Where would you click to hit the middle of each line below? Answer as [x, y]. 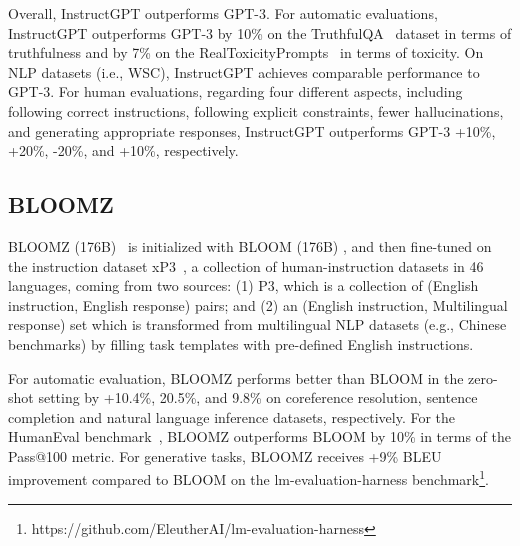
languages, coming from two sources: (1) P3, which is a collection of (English [243, 285]
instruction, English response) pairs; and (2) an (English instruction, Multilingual [258, 304]
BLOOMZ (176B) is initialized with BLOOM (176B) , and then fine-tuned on [250, 245]
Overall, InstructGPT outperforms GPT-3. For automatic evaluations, [223, 13]
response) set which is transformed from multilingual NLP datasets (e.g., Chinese [257, 324]
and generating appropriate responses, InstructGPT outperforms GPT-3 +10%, [252, 130]
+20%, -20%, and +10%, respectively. [123, 150]
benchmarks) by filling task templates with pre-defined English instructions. [241, 343]
